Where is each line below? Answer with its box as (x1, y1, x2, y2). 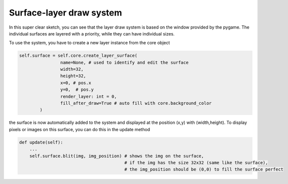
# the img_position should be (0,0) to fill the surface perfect (124, 167, 284, 172)
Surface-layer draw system (9, 7, 123, 18)
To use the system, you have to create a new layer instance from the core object (9, 40, 170, 46)
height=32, (60, 73, 86, 79)
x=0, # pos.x (60, 80, 91, 85)
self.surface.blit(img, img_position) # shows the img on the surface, (29, 153, 204, 159)
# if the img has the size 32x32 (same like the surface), (124, 160, 269, 165)
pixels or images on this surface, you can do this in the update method (9, 126, 150, 132)
